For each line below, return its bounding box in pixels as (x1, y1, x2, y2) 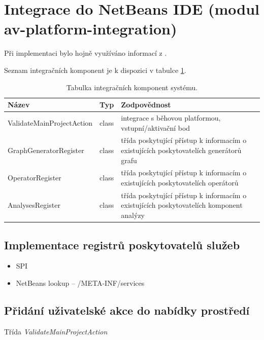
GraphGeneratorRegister (8, 144, 84, 155)
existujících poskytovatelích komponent (121, 200, 243, 210)
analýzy (121, 210, 145, 220)
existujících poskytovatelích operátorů (121, 177, 239, 187)
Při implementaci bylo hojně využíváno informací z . (4, 48, 167, 58)
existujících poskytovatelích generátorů (121, 144, 242, 155)
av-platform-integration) (4, 18, 177, 39)
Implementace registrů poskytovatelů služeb (4, 237, 240, 252)
